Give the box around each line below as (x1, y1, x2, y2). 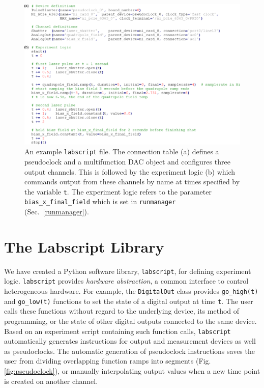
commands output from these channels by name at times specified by (24, 176, 240, 187)
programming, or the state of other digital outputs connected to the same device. (4, 316, 257, 326)
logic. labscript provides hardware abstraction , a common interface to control (4, 275, 249, 286)
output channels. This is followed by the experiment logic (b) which (24, 166, 236, 177)
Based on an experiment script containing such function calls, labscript (4, 325, 231, 336)
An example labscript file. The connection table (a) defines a (24, 146, 219, 157)
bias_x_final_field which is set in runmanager (24, 196, 176, 207)
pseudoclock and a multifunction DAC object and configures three (24, 156, 230, 167)
